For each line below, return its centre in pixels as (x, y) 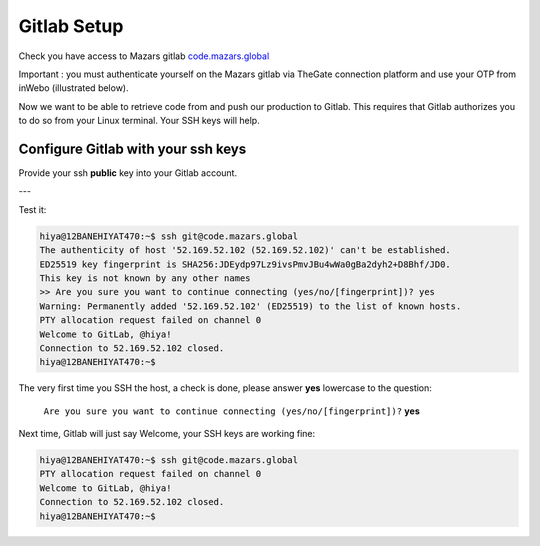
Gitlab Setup (71, 26)
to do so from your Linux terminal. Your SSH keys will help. (139, 121)
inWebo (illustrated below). (73, 88)
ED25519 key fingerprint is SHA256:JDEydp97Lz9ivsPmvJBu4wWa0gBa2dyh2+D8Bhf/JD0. (245, 264)
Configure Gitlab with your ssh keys (132, 148)
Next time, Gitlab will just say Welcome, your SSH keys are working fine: (167, 434)
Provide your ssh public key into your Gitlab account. (128, 173)
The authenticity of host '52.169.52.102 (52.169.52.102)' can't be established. (245, 250)
